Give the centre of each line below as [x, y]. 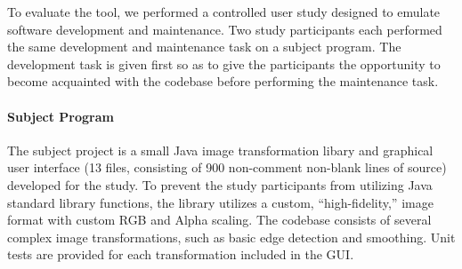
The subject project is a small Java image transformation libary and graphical [220, 150]
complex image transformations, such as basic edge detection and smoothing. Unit [231, 237]
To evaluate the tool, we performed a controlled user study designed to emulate [224, 12]
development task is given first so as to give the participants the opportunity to [224, 63]
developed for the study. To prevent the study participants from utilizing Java [220, 184]
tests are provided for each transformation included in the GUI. [181, 254]
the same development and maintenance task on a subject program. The [204, 47]
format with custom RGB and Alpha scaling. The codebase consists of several [219, 220]
